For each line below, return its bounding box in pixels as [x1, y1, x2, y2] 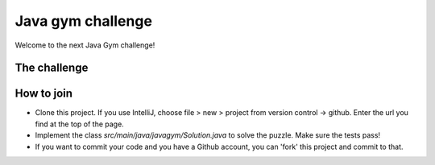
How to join [14, 87, 72, 101]
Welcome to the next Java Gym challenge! [14, 40, 155, 50]
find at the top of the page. [35, 119, 124, 129]
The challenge [14, 61, 89, 75]
